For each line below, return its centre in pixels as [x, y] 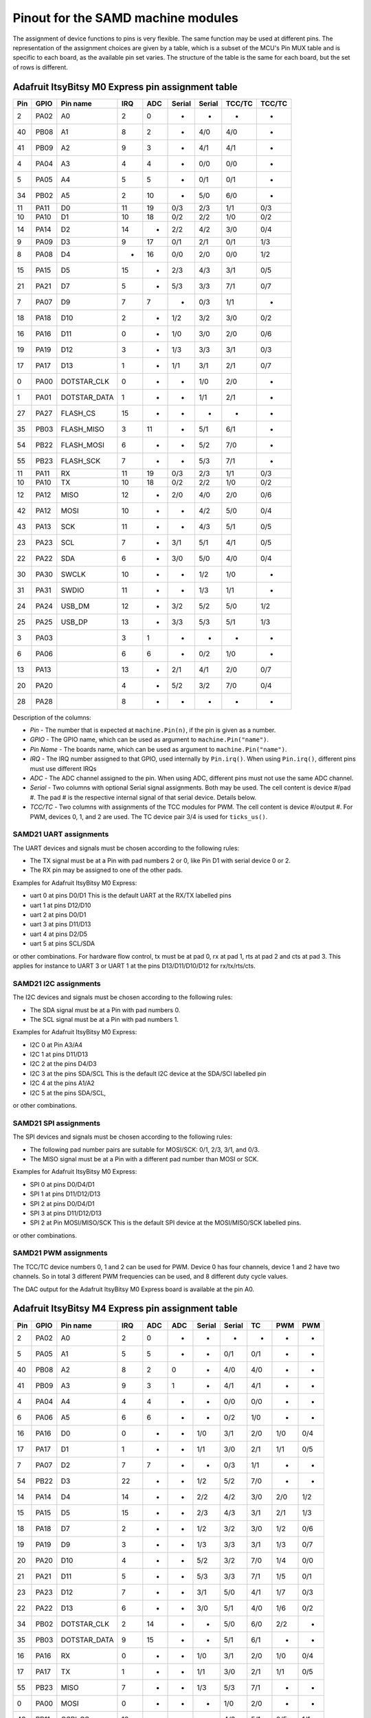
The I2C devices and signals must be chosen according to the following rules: [123, 997]
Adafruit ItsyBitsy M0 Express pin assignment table [125, 87]
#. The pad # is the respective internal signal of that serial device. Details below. [143, 797]
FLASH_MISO [82, 429]
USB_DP [75, 622]
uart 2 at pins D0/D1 [58, 915]
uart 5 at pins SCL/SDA [63, 944]
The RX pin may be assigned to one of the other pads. [106, 870]
